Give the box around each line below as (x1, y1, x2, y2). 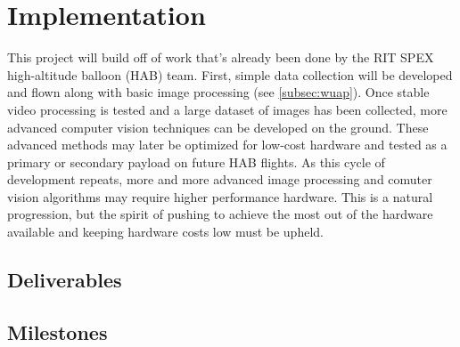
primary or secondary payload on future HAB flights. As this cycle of (7, 152, 385, 171)
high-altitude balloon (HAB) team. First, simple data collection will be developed (7, 65, 453, 84)
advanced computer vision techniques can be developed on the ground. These (7, 117, 429, 136)
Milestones (7, 318, 108, 345)
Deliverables (7, 266, 122, 294)
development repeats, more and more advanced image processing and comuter (7, 170, 432, 189)
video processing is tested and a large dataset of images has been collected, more (7, 100, 448, 118)
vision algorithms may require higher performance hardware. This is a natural (7, 187, 433, 206)
